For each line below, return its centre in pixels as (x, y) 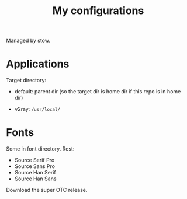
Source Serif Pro (34, 160)
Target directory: (26, 81)
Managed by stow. (28, 41)
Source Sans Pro (35, 166)
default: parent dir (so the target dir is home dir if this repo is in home (98, 92)
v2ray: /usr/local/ (37, 109)
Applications (38, 64)
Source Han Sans (35, 179)
